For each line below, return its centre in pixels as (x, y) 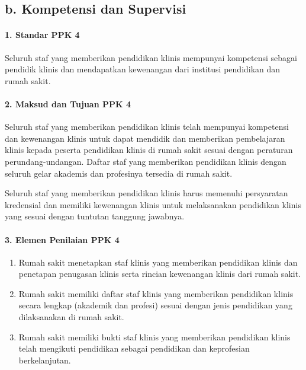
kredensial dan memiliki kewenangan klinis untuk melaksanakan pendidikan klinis (153, 204)
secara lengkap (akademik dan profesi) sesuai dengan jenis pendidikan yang (155, 305)
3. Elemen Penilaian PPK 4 (62, 239)
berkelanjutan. (45, 360)
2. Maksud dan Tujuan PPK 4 (68, 103)
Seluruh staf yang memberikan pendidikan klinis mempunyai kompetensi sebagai (151, 57)
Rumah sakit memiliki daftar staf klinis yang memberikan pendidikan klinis (156, 293)
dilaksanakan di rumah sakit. (71, 317)
